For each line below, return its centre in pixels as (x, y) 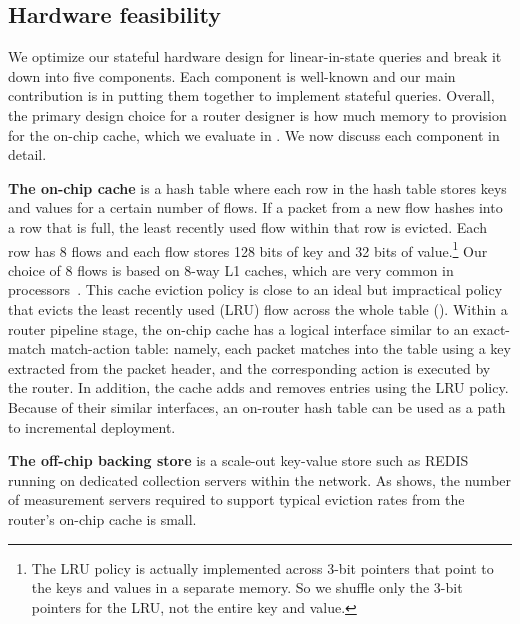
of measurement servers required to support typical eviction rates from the (236, 499)
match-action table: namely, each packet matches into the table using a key (280, 348)
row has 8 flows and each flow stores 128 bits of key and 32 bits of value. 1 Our (248, 249)
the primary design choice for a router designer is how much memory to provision (257, 114)
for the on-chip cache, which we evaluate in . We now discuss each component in (254, 134)
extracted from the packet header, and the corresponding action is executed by (249, 367)
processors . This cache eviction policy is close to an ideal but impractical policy (255, 289)
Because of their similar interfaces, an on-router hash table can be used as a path (257, 406)
